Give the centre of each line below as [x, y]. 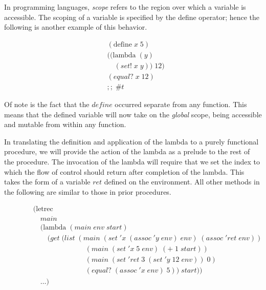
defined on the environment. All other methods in [182, 182]
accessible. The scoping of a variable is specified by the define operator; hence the [132, 17]
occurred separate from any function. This [181, 104]
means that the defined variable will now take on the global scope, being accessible [133, 114]
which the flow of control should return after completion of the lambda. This [124, 171]
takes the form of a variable [47, 182]
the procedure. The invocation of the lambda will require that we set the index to [132, 161]
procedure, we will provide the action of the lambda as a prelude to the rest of [127, 151]
